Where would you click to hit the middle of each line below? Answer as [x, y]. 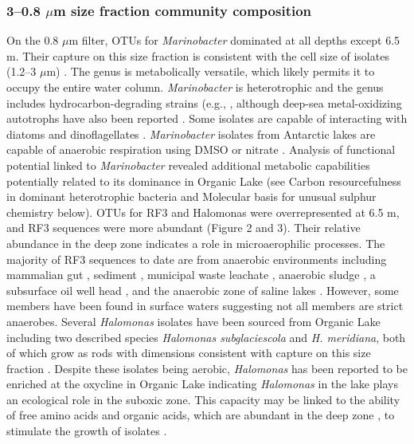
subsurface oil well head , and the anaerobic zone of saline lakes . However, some [203, 290]
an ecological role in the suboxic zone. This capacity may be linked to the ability [203, 399]
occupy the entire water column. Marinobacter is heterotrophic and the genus [195, 87]
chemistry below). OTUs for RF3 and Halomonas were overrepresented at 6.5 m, [203, 212]
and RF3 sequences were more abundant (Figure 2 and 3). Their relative [184, 228]
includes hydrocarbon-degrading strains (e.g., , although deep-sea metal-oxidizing [204, 102]
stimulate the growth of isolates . [87, 431]
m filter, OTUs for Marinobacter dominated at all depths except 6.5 [234, 40]
